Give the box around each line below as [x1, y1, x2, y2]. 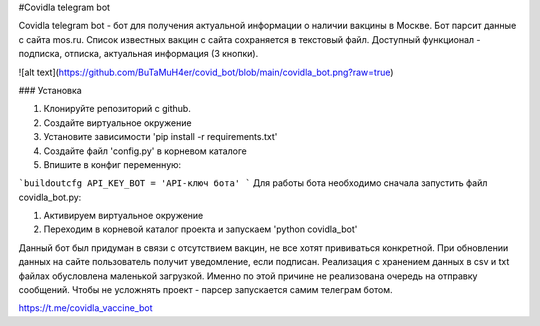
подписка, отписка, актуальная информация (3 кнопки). [18, 48, 259, 60]
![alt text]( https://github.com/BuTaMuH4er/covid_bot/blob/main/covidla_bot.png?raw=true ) [18, 66, 394, 78]
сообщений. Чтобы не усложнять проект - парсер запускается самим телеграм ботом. [18, 284, 394, 296]
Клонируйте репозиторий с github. [43, 103, 192, 115]
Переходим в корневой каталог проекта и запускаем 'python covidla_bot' [43, 223, 358, 235]
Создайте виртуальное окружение [43, 116, 192, 129]
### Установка [18, 84, 82, 96]
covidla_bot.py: [18, 191, 82, 203]
